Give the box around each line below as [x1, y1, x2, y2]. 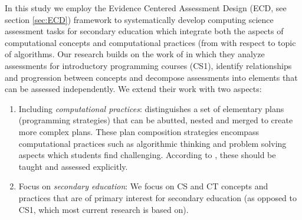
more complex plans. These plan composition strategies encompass [18, 125, 260, 137]
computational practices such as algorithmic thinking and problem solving [18, 137, 287, 149]
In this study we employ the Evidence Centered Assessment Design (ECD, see [5, 2, 287, 14]
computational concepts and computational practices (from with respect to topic [5, 36, 296, 48]
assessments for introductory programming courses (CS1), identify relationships [5, 59, 292, 71]
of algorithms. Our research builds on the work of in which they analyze [5, 48, 265, 60]
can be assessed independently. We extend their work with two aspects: [5, 83, 262, 95]
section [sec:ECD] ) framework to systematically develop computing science [5, 13, 274, 25]
